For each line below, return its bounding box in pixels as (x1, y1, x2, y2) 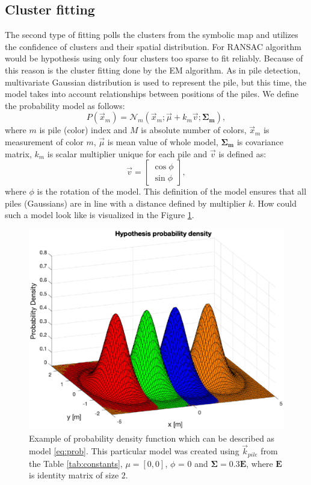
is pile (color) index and (39, 124, 128, 136)
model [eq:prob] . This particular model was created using (29, 445, 239, 457)
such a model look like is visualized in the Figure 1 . (5, 208, 194, 221)
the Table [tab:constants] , (29, 457, 123, 469)
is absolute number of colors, (141, 124, 247, 136)
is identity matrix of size (29, 469, 119, 481)
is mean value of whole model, (107, 135, 218, 148)
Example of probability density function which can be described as (29, 431, 275, 444)
